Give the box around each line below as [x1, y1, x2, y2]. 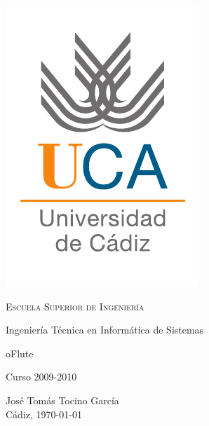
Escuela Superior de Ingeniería [6, 298, 144, 313]
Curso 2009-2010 [6, 369, 77, 384]
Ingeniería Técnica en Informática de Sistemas [6, 322, 204, 337]
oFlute [6, 345, 34, 360]
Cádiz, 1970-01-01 [6, 406, 82, 421]
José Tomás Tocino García [6, 392, 119, 407]
